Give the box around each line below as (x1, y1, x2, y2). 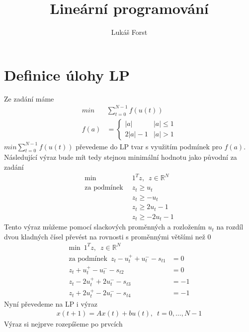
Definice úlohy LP (4, 64, 130, 85)
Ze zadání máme (4, 93, 54, 104)
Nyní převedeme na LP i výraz (4, 298, 97, 309)
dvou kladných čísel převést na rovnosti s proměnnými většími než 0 (4, 231, 211, 241)
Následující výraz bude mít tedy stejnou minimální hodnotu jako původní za (4, 152, 237, 162)
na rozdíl (216, 221, 244, 232)
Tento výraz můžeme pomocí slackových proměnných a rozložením (4, 221, 206, 232)
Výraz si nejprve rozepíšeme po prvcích (4, 319, 123, 329)
